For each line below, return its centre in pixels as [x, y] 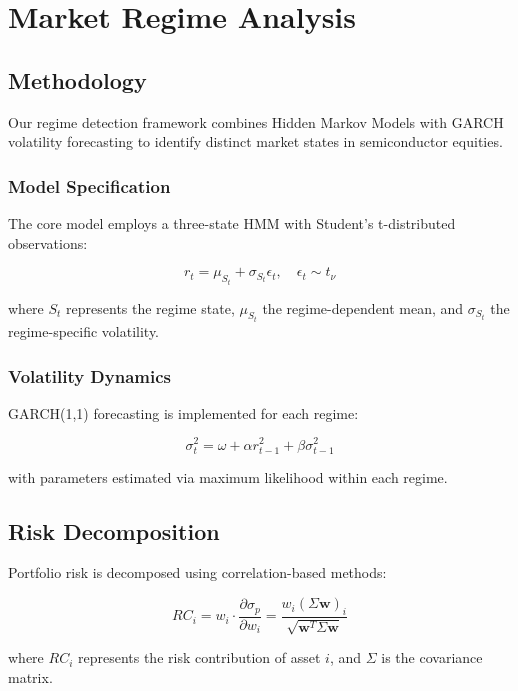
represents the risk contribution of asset [199, 657]
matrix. [30, 676]
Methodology [77, 79]
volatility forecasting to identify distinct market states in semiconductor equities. [255, 141]
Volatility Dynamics [90, 375]
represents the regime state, [150, 307]
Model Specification [89, 185]
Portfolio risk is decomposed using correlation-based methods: [197, 572]
